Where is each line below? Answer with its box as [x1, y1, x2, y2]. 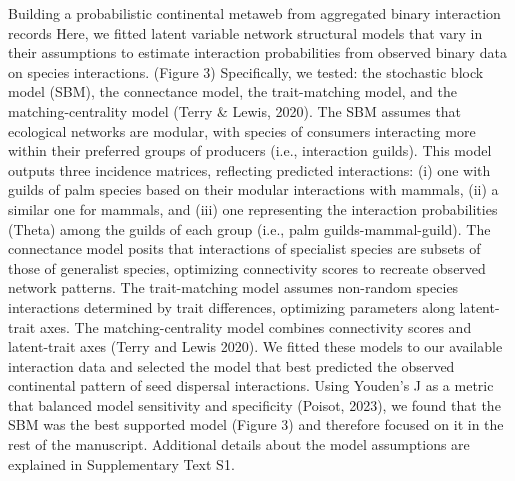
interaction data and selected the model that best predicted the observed [8, 355, 455, 376]
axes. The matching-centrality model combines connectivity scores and [39, 316, 472, 337]
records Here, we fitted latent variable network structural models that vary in [8, 22, 483, 43]
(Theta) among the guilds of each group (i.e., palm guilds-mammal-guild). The [8, 218, 491, 239]
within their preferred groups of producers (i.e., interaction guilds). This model [8, 140, 492, 161]
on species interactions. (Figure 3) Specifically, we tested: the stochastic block [8, 61, 484, 82]
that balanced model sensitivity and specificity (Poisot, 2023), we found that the [8, 394, 501, 415]
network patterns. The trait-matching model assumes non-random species [8, 277, 459, 298]
